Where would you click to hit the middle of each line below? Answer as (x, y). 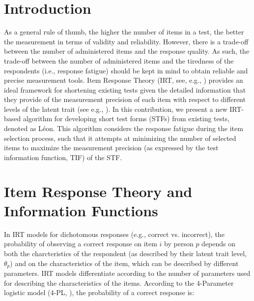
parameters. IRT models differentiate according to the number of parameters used (127, 273)
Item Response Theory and (98, 191)
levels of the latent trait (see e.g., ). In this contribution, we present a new (116, 109)
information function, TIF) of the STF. (63, 157)
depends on (219, 244)
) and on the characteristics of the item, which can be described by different (124, 263)
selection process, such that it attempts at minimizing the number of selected (120, 138)
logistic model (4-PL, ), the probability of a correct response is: (99, 292)
